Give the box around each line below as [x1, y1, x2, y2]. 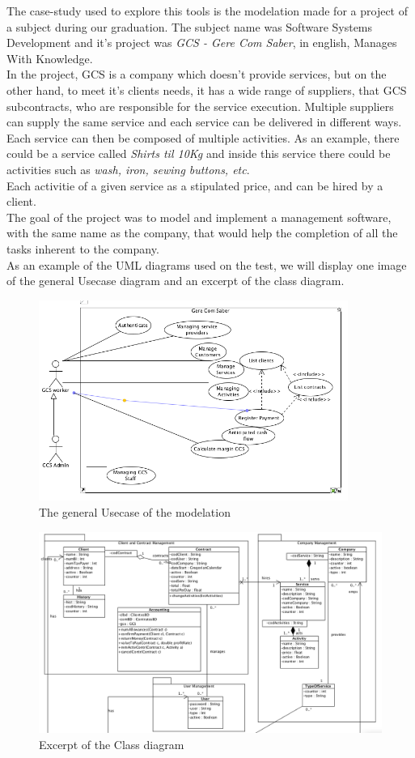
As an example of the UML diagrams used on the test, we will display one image [6, 256, 407, 273]
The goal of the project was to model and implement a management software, [6, 208, 392, 225]
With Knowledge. [6, 49, 93, 66]
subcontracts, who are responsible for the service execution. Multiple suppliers [6, 97, 394, 114]
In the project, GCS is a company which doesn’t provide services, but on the [6, 66, 387, 83]
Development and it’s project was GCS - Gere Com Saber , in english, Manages [6, 34, 397, 51]
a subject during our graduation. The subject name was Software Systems [6, 18, 373, 35]
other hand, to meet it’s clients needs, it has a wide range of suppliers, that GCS [6, 81, 407, 98]
